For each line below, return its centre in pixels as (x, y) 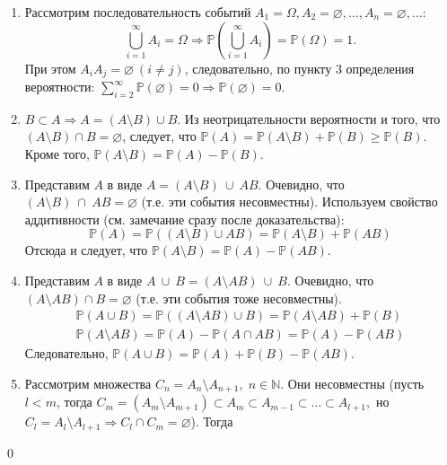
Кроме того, (57, 154)
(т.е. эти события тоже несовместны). (239, 298)
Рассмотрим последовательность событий (138, 12)
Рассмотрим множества (88, 383)
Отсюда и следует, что (86, 250)
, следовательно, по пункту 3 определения (299, 68)
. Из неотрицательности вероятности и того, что (309, 118)
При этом (50, 68)
